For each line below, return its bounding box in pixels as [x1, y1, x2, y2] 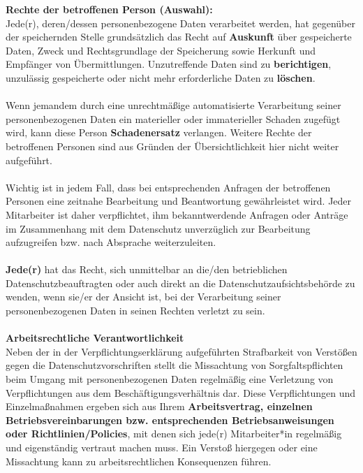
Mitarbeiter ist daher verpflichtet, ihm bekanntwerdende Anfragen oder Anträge [6, 207, 348, 221]
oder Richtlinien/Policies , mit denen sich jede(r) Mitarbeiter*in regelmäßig [6, 426, 342, 441]
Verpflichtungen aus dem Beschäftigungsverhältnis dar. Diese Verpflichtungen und [6, 385, 356, 400]
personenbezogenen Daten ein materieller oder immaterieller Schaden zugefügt [6, 111, 341, 126]
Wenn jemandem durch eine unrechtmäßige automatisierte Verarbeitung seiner [6, 98, 341, 112]
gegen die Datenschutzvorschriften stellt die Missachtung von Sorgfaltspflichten [6, 358, 343, 372]
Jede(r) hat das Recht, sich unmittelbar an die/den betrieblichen [6, 262, 288, 277]
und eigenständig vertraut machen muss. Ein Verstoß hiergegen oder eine [6, 440, 318, 454]
